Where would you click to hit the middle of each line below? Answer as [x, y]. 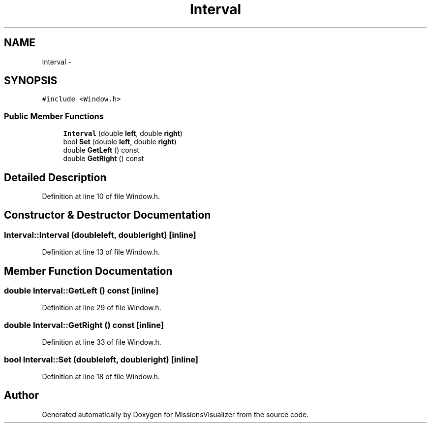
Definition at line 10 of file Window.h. [101, 197]
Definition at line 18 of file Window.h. [101, 376]
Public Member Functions [54, 116]
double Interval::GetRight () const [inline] [84, 325]
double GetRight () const [104, 159]
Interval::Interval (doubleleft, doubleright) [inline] [100, 235]
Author [21, 395]
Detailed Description [55, 177]
